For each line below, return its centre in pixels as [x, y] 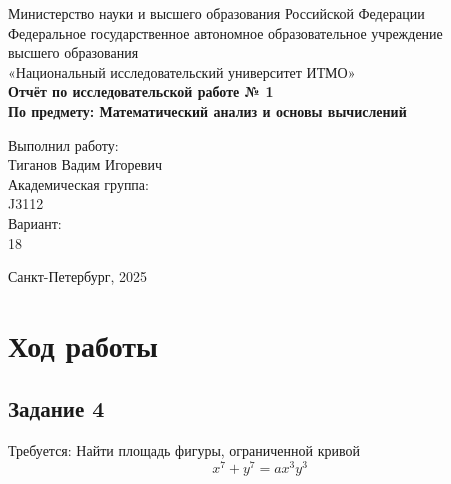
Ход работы [83, 344]
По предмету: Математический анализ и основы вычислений [207, 110]
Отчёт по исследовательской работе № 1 [141, 91]
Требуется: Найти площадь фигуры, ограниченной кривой [184, 450]
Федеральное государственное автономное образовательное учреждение [225, 32]
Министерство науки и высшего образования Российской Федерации [216, 13]
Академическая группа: [78, 183]
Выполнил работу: [63, 144]
